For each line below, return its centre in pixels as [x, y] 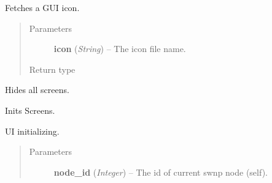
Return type [52, 69]
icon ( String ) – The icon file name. [120, 49]
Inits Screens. [30, 110]
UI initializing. [32, 131]
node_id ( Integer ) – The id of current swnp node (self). [161, 172]
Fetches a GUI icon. [42, 7]
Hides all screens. [37, 90]
